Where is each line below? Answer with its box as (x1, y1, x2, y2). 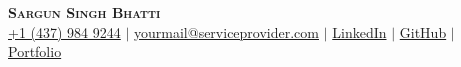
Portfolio (8, 41, 62, 62)
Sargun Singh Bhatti (8, 2, 161, 22)
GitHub (399, 21, 447, 42)
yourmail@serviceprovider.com (134, 21, 319, 42)
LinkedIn (332, 21, 387, 42)
